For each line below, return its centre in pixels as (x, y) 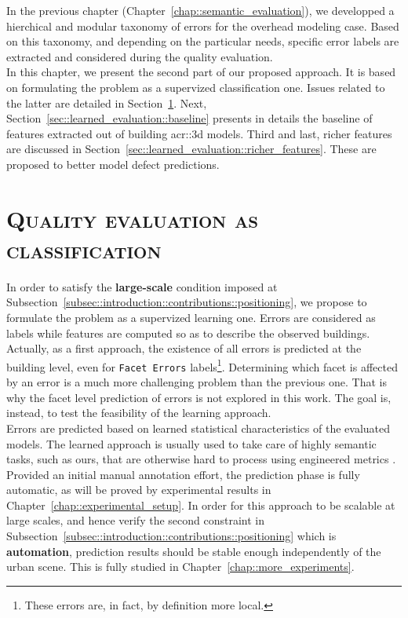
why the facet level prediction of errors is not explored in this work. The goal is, (199, 397)
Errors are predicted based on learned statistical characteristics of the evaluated (199, 428)
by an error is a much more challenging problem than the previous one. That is (197, 382)
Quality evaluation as (133, 218)
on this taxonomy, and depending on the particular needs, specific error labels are (203, 41)
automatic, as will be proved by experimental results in (139, 490)
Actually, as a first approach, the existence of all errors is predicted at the (184, 348)
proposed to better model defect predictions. (113, 164)
